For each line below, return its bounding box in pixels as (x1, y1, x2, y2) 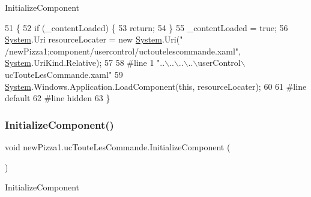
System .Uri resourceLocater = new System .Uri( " (5, 33, 183, 46)
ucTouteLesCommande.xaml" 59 (5, 68, 123, 80)
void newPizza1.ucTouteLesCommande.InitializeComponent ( (5, 140, 231, 153)
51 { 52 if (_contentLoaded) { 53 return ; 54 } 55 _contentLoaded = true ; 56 (5, 21, 288, 34)
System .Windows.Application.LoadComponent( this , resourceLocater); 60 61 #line (5, 80, 307, 92)
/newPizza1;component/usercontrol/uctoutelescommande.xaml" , (5, 44, 241, 57)
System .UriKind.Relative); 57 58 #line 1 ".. (5, 56, 165, 69)
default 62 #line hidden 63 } (5, 92, 110, 104)
